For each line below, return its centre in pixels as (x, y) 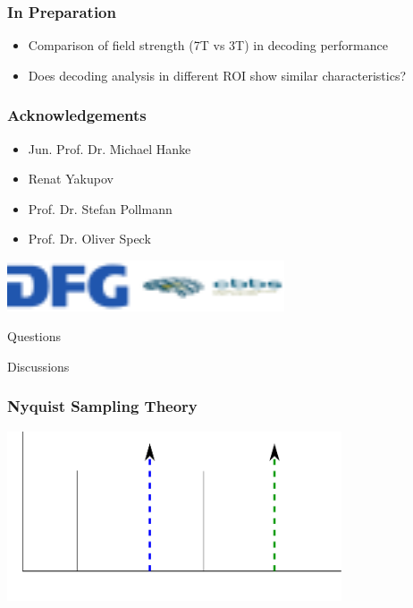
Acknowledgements (77, 115)
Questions (34, 336)
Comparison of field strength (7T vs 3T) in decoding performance (208, 45)
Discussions (38, 366)
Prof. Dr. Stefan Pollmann (100, 208)
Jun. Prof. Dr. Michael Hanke (110, 148)
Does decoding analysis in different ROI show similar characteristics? (217, 75)
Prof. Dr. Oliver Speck (89, 239)
